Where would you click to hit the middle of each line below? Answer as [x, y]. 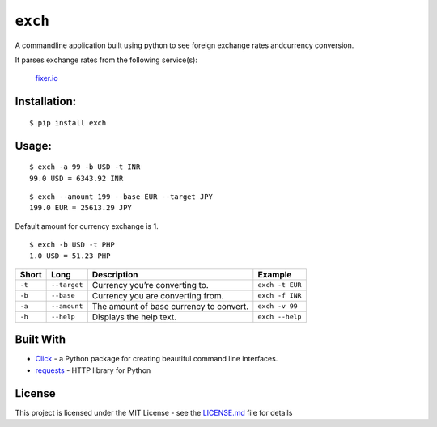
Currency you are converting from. [158, 295]
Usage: [34, 146]
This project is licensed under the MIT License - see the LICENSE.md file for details [154, 412]
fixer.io [47, 78]
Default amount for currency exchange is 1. [87, 226]
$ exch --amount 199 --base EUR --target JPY [121, 197]
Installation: [46, 101]
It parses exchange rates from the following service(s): [106, 60]
